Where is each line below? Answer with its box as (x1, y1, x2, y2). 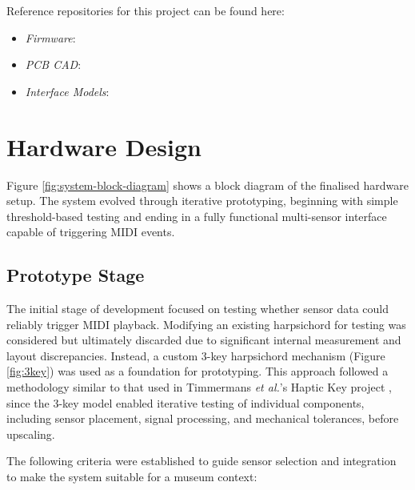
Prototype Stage (6, 263, 145, 287)
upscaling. (6, 425, 55, 442)
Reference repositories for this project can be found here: (6, 2, 285, 18)
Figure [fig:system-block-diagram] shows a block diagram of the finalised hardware (6, 176, 409, 193)
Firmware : (25, 29, 76, 46)
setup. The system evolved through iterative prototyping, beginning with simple (6, 192, 398, 209)
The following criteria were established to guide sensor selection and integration (6, 452, 397, 469)
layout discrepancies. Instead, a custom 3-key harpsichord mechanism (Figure (6, 347, 385, 363)
